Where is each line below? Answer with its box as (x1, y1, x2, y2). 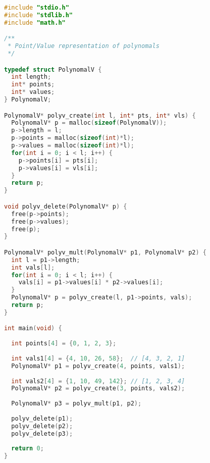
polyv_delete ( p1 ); (11, 415, 73, 422)
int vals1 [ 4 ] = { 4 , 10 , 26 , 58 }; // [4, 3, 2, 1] (11, 354, 185, 362)
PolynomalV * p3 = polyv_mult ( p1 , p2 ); (11, 400, 142, 407)
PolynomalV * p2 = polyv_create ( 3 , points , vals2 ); (11, 385, 185, 392)
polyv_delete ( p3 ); (11, 430, 73, 437)
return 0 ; (11, 445, 44, 452)
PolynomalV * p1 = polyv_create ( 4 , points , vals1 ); (11, 362, 185, 370)
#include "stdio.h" (4, 4, 69, 11)
